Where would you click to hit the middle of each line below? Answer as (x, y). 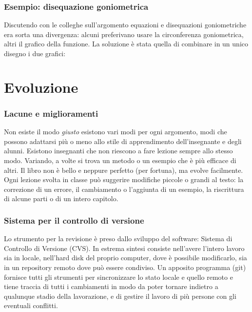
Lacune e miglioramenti (51, 113)
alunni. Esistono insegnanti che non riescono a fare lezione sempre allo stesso (118, 151)
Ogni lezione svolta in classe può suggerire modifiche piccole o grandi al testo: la (124, 179)
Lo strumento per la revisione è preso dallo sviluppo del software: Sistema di (118, 239)
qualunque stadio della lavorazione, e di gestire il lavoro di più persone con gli (120, 296)
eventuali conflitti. (31, 305)
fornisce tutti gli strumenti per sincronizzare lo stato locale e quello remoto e (118, 277)
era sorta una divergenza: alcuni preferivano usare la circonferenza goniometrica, (124, 34)
